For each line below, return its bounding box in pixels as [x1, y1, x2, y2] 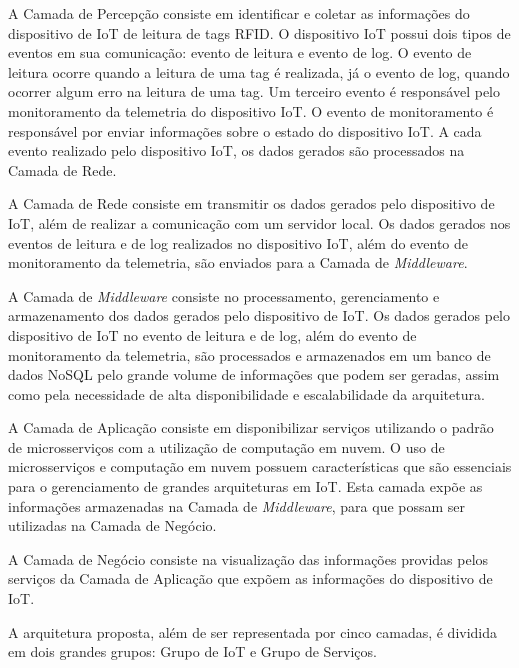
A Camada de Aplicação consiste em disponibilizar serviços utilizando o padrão [8, 417, 494, 438]
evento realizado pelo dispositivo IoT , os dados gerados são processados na [8, 140, 465, 161]
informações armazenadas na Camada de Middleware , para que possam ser [8, 495, 466, 516]
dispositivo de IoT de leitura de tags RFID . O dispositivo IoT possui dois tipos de [8, 22, 511, 43]
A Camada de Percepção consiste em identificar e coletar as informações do [8, 3, 470, 23]
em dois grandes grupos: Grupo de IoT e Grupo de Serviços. [8, 641, 377, 662]
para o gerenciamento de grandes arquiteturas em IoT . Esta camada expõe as [8, 476, 483, 497]
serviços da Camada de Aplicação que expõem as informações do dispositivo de [8, 568, 493, 589]
